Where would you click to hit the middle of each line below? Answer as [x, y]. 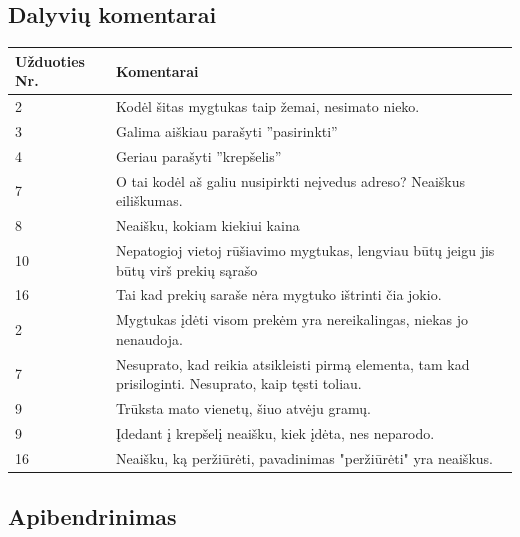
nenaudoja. [149, 338]
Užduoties [50, 60]
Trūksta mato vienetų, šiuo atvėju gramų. [243, 408]
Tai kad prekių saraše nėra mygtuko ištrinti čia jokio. [279, 294]
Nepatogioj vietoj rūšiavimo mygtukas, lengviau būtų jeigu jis [305, 249]
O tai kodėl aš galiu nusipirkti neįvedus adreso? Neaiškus [291, 180]
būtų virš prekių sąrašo [187, 269]
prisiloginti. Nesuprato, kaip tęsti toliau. [239, 383]
